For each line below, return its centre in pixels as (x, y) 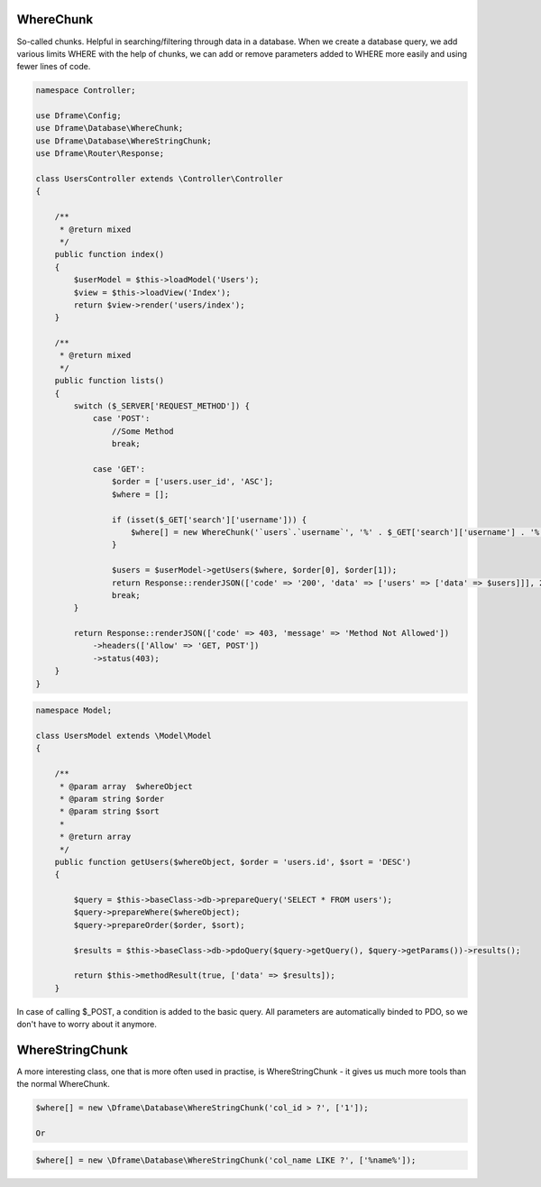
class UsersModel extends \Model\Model (124, 736)
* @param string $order (112, 799)
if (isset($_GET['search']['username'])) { (209, 520)
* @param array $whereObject (126, 786)
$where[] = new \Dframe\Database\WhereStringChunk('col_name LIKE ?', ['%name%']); (226, 1160)
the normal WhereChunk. (63, 1084)
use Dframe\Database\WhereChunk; (110, 128)
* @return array (95, 837)
